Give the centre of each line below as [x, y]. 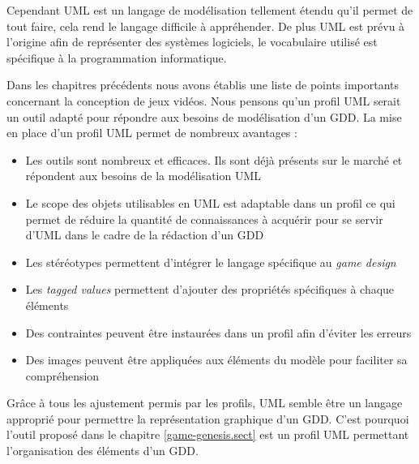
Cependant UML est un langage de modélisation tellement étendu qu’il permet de [210, 10]
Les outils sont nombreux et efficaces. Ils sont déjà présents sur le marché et [214, 159]
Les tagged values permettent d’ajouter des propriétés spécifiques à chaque [210, 289]
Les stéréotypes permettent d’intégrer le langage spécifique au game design [211, 262]
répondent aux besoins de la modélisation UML [143, 176]
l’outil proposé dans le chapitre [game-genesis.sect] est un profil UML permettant [208, 434]
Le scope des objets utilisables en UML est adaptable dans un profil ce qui [210, 202]
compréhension [62, 375]
